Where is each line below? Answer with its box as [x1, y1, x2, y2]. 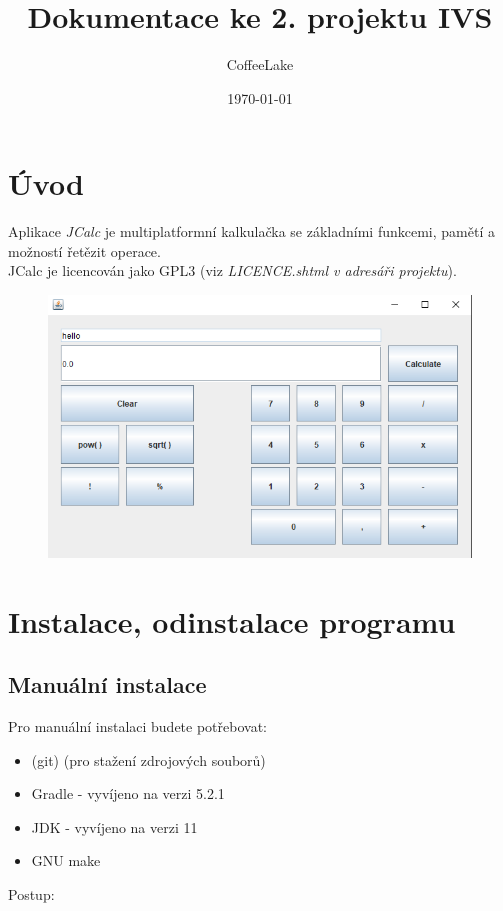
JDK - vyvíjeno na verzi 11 [31, 816, 198, 837]
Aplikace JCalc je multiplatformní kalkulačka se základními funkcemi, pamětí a [8, 221, 495, 242]
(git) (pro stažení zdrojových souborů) [31, 749, 266, 770]
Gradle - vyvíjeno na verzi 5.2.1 [31, 783, 225, 804]
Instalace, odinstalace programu [8, 600, 456, 641]
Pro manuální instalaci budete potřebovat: [8, 715, 267, 736]
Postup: [8, 883, 55, 904]
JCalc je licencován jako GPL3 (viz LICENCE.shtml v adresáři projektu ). [8, 260, 457, 281]
